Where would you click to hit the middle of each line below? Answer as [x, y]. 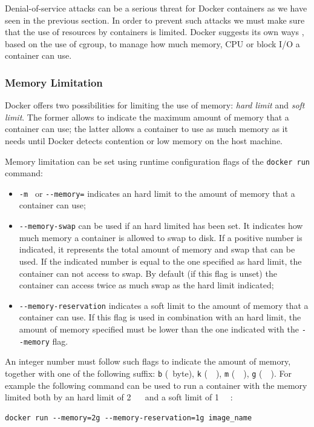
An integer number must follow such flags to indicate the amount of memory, [148, 361]
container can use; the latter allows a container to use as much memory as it [146, 129]
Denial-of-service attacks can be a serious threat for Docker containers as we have [156, 8]
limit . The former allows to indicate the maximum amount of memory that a [147, 117]
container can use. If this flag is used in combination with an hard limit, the [160, 317]
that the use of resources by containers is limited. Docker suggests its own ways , [155, 32]
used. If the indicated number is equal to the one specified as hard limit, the [160, 261]
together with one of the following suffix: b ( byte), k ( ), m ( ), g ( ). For [148, 373]
